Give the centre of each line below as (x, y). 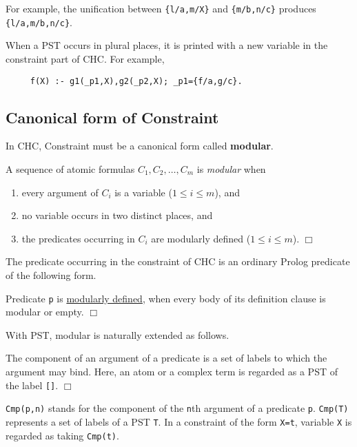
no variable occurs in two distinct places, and (117, 215)
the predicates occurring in (78, 238)
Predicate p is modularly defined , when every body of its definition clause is (166, 298)
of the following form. (51, 274)
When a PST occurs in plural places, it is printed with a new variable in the (167, 45)
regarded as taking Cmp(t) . (62, 435)
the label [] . (32, 385)
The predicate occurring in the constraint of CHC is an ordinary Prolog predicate (178, 261)
